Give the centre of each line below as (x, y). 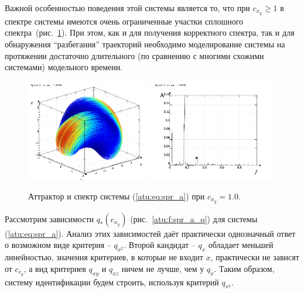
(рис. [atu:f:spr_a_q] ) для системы (194, 218)
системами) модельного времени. (64, 67)
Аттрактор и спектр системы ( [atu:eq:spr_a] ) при (117, 196)
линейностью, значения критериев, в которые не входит (104, 257)
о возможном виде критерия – (58, 245)
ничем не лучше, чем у (163, 268)
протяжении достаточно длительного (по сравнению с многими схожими (134, 55)
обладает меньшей (241, 245)
